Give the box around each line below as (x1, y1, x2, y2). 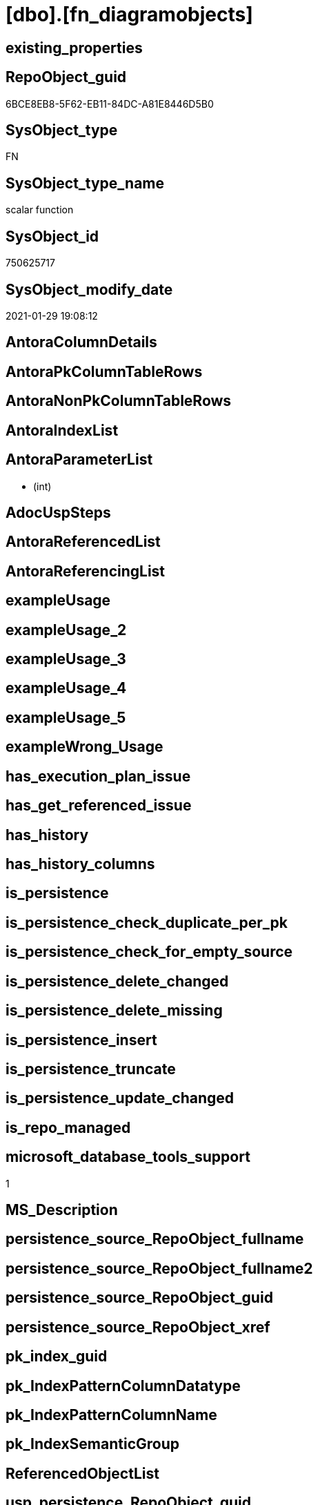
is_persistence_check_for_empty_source (6, 943, 293, 961)
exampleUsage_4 (6, 679, 127, 697)
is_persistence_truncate (6, 1060, 176, 1078)
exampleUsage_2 (6, 621, 127, 639)
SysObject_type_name (6, 174, 165, 192)
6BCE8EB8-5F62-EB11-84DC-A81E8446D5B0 (6, 97, 214, 110)
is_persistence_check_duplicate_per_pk (6, 913, 288, 931)
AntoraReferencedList (6, 533, 161, 551)
